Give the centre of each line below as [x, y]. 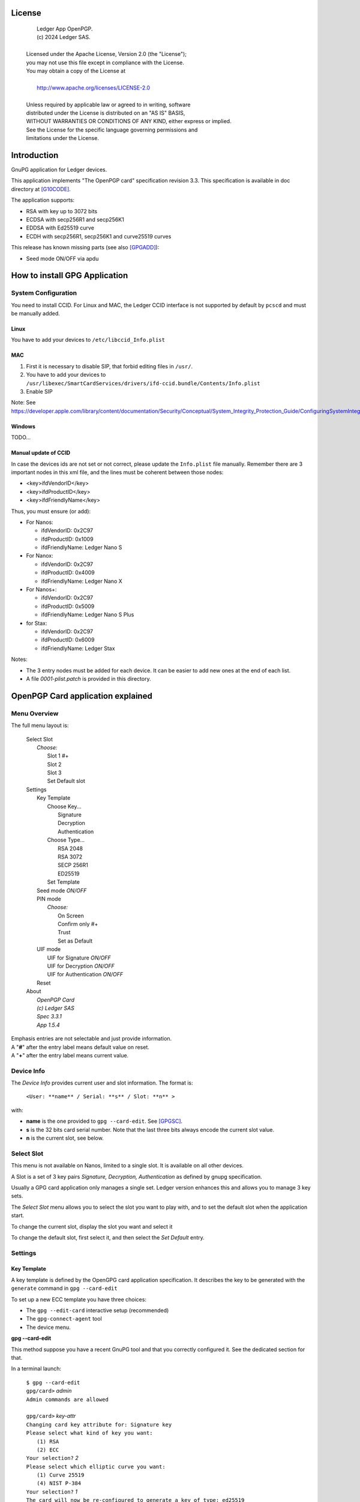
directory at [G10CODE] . [41, 189]
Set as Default [75, 941]
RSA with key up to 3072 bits [62, 211]
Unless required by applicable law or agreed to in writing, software [108, 105]
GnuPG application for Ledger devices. [59, 169]
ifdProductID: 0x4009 [68, 573]
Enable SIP [40, 392]
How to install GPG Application [70, 275]
